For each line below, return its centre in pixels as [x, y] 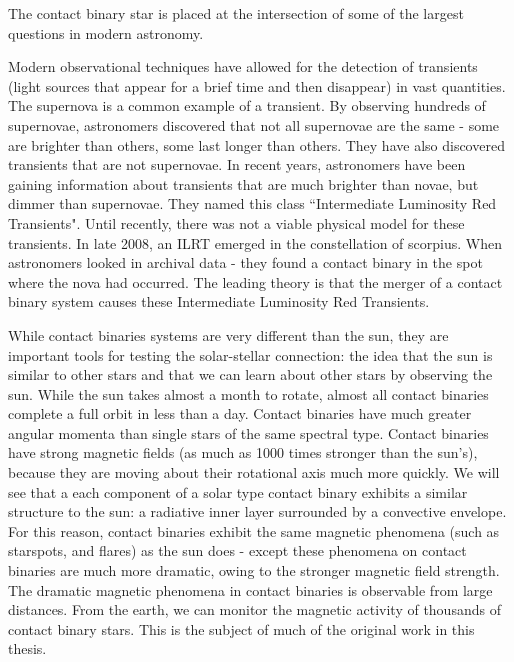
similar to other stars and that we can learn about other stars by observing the [250, 374]
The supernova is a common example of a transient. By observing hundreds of [247, 105]
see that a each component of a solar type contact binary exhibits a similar [238, 491]
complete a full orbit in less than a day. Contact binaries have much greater [240, 413]
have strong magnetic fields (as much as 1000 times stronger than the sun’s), [243, 452]
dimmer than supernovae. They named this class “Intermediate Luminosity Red [252, 203]
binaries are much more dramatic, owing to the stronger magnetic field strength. [254, 570]
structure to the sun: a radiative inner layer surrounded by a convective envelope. [257, 511]
